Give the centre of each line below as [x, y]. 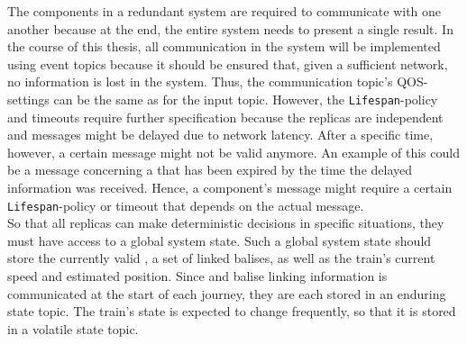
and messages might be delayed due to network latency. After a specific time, [220, 135]
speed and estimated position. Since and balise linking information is [197, 276]
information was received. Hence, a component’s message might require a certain [230, 187]
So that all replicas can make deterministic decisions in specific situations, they [226, 223]
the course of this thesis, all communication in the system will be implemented [224, 46]
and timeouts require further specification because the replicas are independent [225, 117]
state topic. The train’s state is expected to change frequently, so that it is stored [232, 311]
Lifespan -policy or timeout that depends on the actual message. [186, 205]
